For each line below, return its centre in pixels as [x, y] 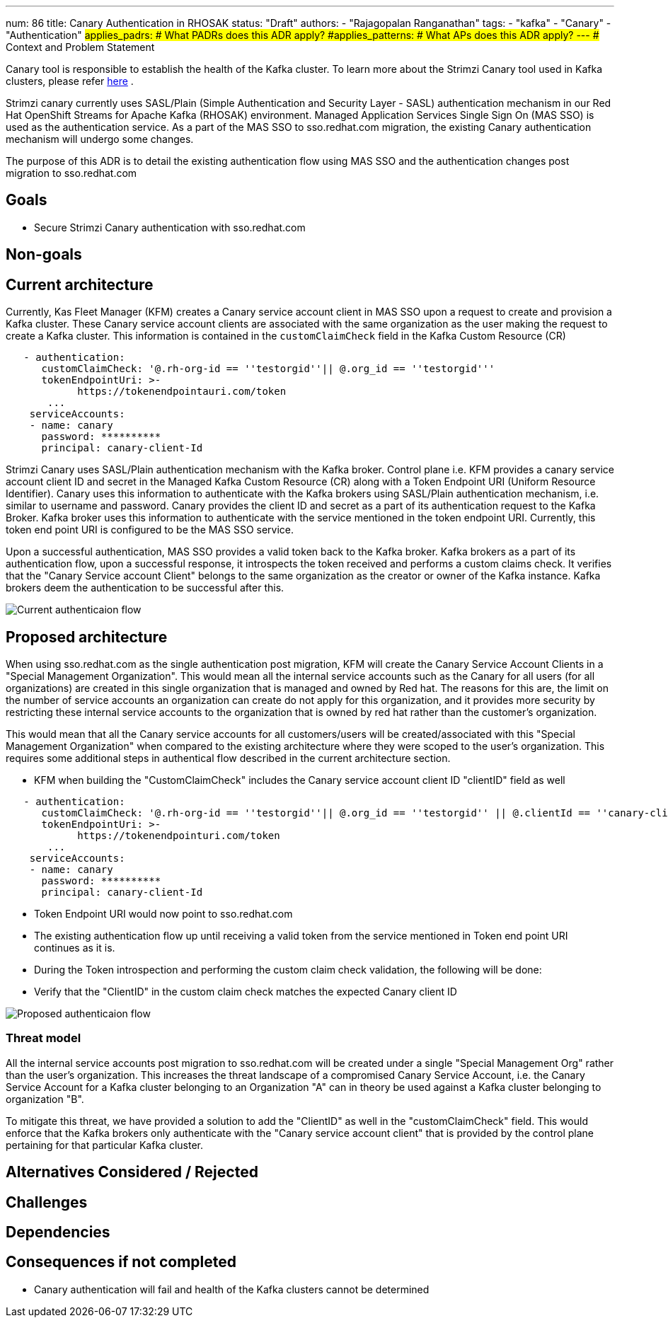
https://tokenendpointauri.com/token [182, 392]
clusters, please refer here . [70, 81]
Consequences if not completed [121, 1262]
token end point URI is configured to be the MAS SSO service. [150, 530]
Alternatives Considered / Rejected [132, 1172]
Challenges [47, 1202]
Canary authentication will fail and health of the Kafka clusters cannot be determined [232, 1289]
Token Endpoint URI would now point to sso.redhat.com [163, 913]
